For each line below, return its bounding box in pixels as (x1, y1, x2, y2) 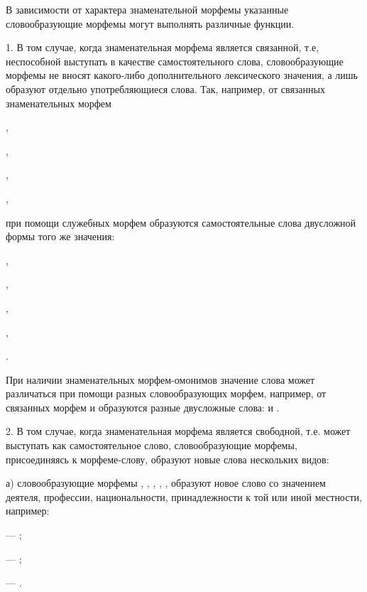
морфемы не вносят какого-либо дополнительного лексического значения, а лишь (6, 68, 358, 82)
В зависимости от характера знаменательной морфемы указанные (6, 2, 289, 16)
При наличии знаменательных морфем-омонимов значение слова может (6, 372, 315, 387)
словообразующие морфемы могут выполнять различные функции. (6, 16, 295, 31)
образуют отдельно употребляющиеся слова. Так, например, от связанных (6, 81, 325, 96)
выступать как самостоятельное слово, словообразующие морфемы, (6, 438, 297, 453)
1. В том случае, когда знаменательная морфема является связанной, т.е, (6, 40, 319, 55)
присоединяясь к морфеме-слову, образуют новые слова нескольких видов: (6, 451, 329, 466)
